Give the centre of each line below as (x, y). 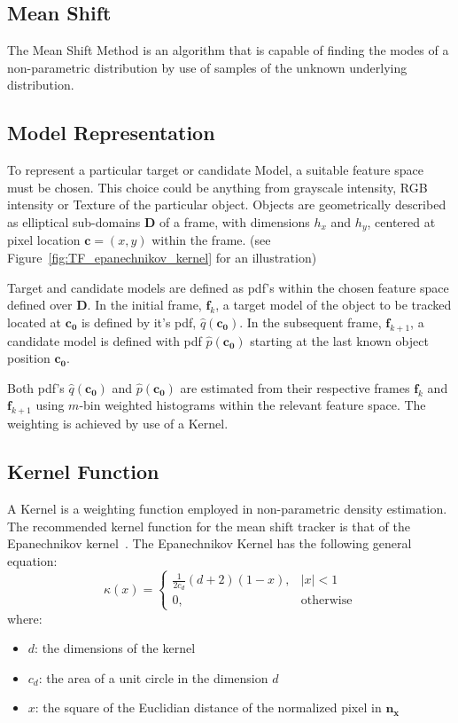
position (29, 358)
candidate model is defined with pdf (105, 340)
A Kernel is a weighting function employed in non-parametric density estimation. (227, 508)
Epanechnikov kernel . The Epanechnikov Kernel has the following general (210, 543)
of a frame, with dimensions (235, 221)
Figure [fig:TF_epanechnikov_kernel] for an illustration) (162, 258)
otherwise (326, 601)
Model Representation (111, 133)
